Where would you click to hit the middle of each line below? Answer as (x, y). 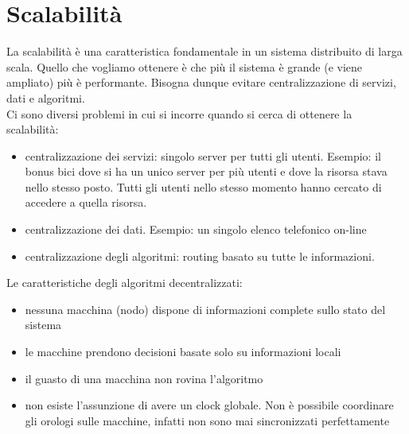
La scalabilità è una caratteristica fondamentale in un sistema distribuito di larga (204, 51)
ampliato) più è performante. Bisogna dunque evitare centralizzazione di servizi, (201, 82)
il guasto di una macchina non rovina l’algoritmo (144, 378)
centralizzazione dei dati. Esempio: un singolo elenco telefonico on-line (196, 229)
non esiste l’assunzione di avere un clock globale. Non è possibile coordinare (209, 405)
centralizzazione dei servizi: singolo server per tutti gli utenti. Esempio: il (203, 155)
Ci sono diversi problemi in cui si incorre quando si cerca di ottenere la (179, 113)
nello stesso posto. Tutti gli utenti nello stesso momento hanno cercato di (203, 186)
